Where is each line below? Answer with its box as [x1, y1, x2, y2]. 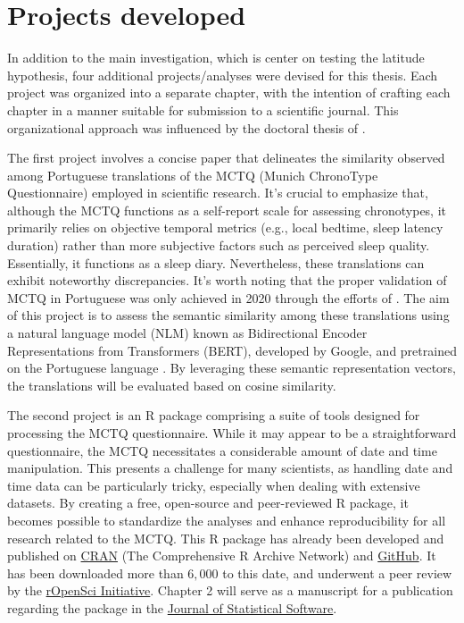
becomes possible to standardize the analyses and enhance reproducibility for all [7, 510, 446, 529]
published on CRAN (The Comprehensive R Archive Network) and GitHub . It [7, 546, 436, 565]
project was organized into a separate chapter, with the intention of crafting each [7, 83, 451, 102]
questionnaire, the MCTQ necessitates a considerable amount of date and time [7, 441, 437, 459]
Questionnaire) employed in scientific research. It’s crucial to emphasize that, [7, 183, 428, 202]
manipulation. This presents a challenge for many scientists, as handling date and [7, 459, 453, 477]
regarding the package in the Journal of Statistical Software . [7, 598, 337, 617]
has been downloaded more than [7, 563, 184, 582]
